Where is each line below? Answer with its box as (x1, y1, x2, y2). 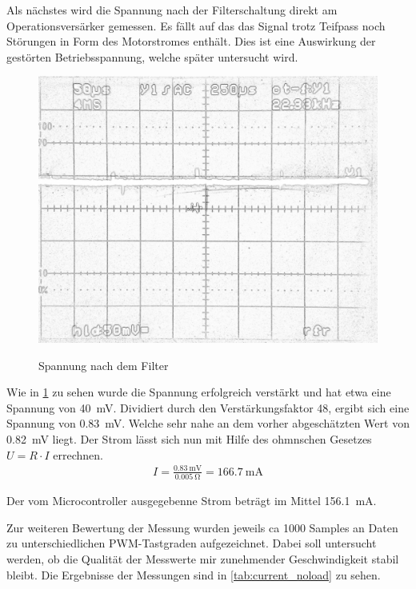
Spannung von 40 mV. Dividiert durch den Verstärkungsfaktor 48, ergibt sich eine (6, 399, 410, 416)
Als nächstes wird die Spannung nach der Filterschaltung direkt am (6, 2, 338, 18)
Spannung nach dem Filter (38, 356, 169, 373)
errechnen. (53, 446, 103, 463)
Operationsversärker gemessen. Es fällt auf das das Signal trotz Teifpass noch (6, 17, 386, 34)
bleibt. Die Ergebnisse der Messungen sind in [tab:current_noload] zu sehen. (6, 566, 381, 583)
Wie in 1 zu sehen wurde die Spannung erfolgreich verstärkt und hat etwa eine (6, 384, 391, 400)
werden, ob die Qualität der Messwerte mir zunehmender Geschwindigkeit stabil (6, 550, 399, 567)
